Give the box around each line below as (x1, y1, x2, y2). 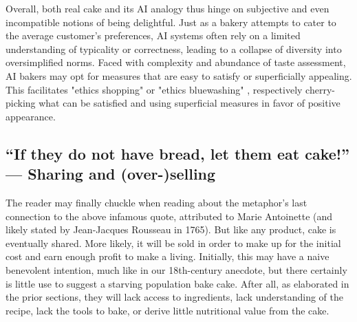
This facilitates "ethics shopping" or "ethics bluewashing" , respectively (6, 82, 303, 96)
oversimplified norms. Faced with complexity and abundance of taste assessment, (6, 55, 346, 69)
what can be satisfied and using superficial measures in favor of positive (39, 96, 340, 110)
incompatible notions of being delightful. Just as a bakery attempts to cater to (6, 14, 336, 29)
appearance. (6, 109, 56, 123)
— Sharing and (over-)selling (6, 163, 216, 184)
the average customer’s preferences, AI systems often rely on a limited (6, 28, 301, 43)
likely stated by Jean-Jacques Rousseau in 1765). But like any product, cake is (6, 222, 336, 237)
